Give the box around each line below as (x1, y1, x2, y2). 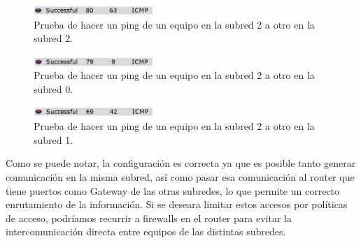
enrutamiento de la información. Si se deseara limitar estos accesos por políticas (6, 197, 348, 212)
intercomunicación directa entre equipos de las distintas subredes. (6, 224, 286, 239)
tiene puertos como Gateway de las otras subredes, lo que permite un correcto (6, 183, 340, 198)
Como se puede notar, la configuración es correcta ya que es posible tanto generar (6, 156, 356, 170)
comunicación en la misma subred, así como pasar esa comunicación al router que (6, 169, 355, 184)
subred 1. (34, 132, 73, 147)
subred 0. (34, 81, 73, 96)
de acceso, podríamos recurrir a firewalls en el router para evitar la (6, 210, 292, 225)
